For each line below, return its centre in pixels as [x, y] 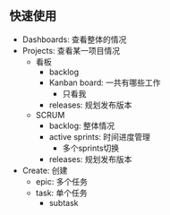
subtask [64, 202]
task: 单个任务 [61, 193]
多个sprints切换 [91, 148]
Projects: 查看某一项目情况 [71, 50]
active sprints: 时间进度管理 [99, 136]
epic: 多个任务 [61, 181]
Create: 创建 [45, 170]
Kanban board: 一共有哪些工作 [105, 82]
